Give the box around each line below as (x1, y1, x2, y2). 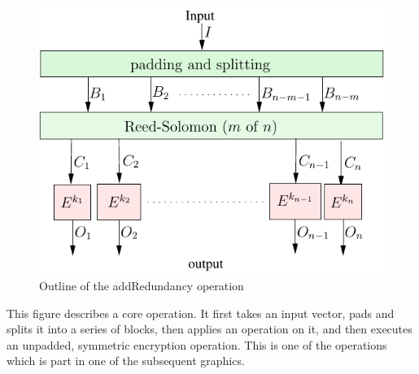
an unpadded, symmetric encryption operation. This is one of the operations (7, 336, 387, 353)
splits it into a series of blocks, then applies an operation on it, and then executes (7, 320, 412, 337)
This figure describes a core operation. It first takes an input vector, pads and (7, 304, 395, 321)
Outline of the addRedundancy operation (39, 277, 244, 294)
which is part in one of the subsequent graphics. (7, 352, 245, 369)
